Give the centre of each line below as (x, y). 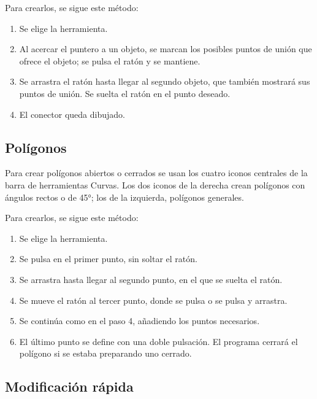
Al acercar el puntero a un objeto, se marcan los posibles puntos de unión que (166, 49)
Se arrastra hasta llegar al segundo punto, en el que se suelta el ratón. (151, 279)
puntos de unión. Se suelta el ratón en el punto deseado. (125, 93)
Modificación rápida (69, 386)
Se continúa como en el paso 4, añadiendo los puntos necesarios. (139, 321)
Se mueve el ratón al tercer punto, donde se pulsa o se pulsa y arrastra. (153, 300)
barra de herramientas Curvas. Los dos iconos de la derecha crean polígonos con (155, 184)
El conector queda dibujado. (72, 114)
